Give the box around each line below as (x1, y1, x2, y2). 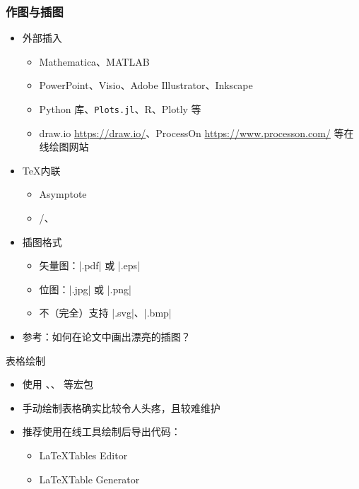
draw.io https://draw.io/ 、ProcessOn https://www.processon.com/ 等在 (39, 125, 354, 140)
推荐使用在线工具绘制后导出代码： (22, 424, 181, 439)
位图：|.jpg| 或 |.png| (39, 281, 131, 296)
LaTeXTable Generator (39, 471, 140, 486)
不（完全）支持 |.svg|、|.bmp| (39, 305, 172, 320)
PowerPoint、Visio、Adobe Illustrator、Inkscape (39, 78, 253, 93)
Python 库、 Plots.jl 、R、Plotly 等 (39, 102, 201, 116)
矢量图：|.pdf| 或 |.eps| (39, 258, 141, 273)
